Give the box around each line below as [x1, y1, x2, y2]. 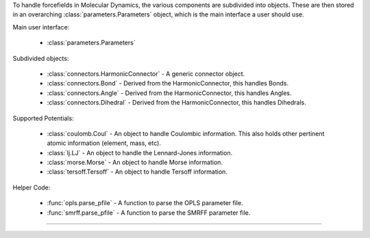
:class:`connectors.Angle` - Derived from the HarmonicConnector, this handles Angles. [47, 89, 292, 97]
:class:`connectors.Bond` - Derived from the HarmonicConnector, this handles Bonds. [47, 79, 289, 88]
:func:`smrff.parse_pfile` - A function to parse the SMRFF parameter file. [47, 209, 251, 217]
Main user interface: [12, 23, 70, 31]
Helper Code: [12, 183, 51, 191]
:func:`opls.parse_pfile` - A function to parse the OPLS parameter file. [47, 199, 243, 207]
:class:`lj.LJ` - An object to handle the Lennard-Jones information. [47, 148, 233, 157]
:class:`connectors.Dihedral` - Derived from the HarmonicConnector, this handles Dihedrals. [47, 98, 306, 107]
